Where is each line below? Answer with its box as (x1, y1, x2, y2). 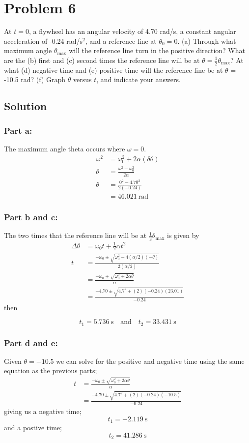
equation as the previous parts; (4, 365, 97, 376)
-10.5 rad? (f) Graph (4, 74, 66, 85)
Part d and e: (4, 336, 58, 349)
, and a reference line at (85, 35, 157, 46)
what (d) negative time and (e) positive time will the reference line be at (4, 64, 223, 75)
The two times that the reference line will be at (4, 230, 147, 240)
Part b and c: (4, 210, 58, 223)
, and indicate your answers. (96, 74, 181, 85)
